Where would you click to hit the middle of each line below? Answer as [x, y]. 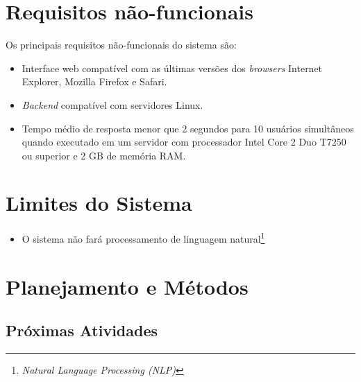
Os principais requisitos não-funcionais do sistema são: [121, 45]
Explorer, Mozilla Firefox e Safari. [94, 81]
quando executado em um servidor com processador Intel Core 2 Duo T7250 [184, 142]
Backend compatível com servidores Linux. [112, 104]
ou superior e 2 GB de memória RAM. [104, 155]
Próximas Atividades [82, 330]
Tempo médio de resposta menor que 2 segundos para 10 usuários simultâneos [188, 128]
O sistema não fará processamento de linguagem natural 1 [143, 238]
